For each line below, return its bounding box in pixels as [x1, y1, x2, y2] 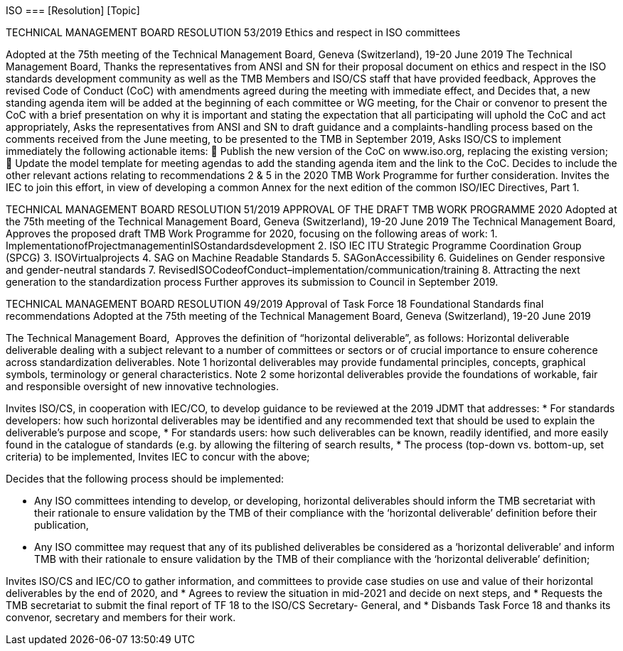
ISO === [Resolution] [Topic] [6, 4, 140, 16]
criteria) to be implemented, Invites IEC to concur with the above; [6, 451, 310, 463]
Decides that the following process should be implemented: [6, 473, 284, 485]
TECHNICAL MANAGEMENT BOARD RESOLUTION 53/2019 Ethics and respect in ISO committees [6, 26, 461, 38]
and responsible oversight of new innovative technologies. [6, 380, 279, 392]
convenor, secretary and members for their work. [6, 611, 236, 623]
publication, [34, 519, 89, 531]
